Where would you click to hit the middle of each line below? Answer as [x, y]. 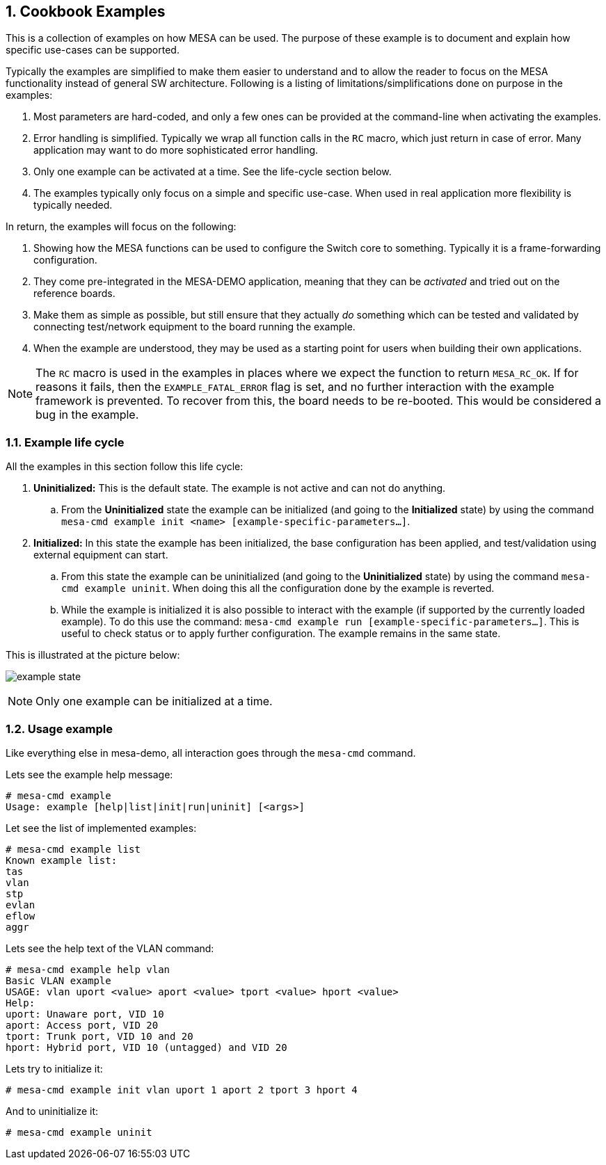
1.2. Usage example [59, 729]
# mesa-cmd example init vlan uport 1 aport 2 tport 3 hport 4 [182, 1090]
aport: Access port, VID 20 [82, 1025]
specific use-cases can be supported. [93, 50]
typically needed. [73, 205]
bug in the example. [87, 415]
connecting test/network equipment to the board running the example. [194, 327]
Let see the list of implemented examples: [101, 828]
